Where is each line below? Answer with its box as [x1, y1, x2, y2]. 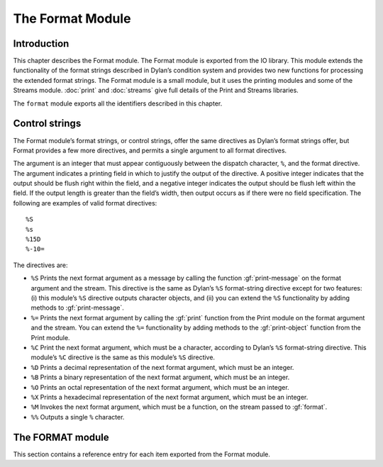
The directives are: [13, 261, 68, 269]
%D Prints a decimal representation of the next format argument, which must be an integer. [30, 363, 294, 371]
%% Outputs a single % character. [30, 412, 125, 421]
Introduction [13, 38, 70, 50]
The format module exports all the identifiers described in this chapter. [13, 99, 223, 108]
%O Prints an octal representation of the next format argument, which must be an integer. [30, 383, 290, 391]
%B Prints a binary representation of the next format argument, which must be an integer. [30, 373, 290, 382]
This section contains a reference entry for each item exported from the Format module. [13, 450, 271, 458]
